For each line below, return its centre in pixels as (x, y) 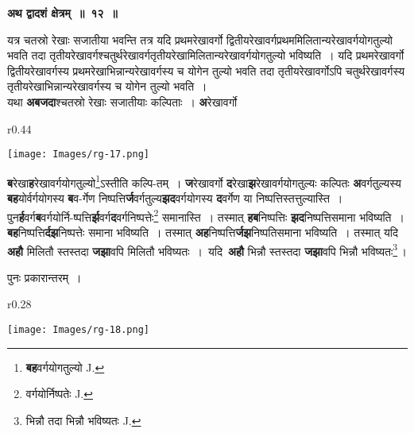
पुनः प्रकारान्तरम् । (44, 277)
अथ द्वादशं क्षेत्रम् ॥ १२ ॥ (62, 13)
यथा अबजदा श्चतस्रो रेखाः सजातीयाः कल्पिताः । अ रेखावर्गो (122, 101)
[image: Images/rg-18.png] (78, 329)
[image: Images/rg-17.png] (78, 155)
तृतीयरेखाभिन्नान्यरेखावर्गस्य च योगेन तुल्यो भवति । (107, 86)
